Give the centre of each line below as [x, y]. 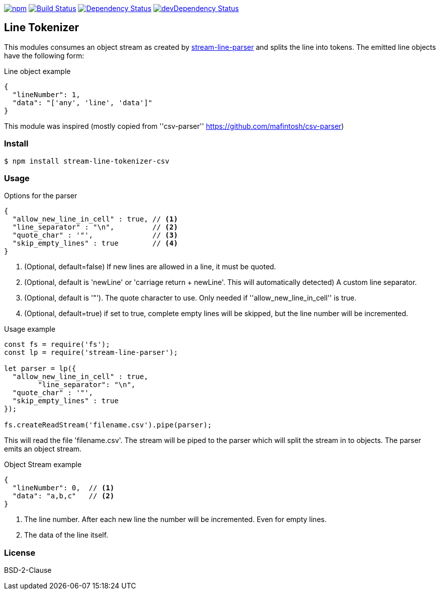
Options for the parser [41, 196]
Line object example [37, 71]
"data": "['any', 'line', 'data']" [82, 102]
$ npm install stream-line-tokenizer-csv [87, 161]
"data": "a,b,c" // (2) [63, 496]
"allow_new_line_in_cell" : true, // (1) [95, 219]
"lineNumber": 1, [46, 94]
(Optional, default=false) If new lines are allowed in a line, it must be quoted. [150, 267]
